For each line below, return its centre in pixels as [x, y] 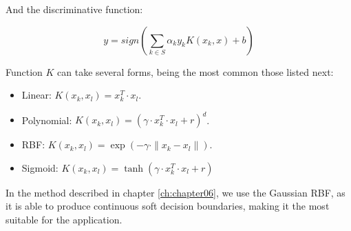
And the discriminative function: [74, 9]
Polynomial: [47, 120]
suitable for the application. [64, 220]
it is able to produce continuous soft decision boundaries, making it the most [168, 206]
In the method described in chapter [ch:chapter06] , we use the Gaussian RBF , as [175, 192]
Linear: [36, 95]
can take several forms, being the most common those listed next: [195, 71]
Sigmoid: [40, 167]
